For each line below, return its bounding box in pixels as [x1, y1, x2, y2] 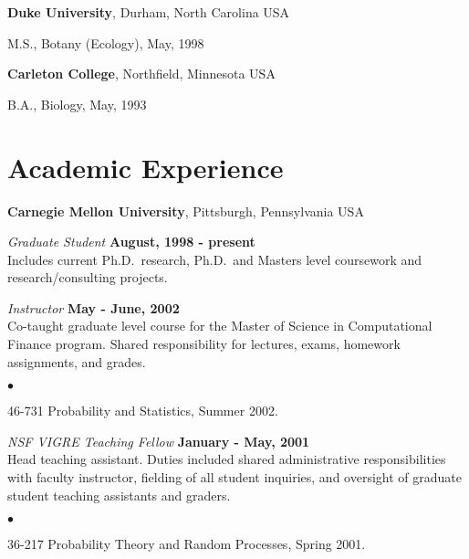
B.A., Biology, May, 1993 [7, 94, 147, 113]
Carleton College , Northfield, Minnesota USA [7, 64, 276, 83]
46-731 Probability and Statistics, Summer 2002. [7, 401, 278, 420]
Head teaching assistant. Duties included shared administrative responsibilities [7, 449, 446, 469]
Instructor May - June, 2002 [7, 298, 180, 317]
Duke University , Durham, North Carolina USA [7, 3, 290, 21]
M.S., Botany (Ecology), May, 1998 [7, 33, 204, 52]
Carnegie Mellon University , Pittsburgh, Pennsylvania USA [7, 201, 364, 220]
